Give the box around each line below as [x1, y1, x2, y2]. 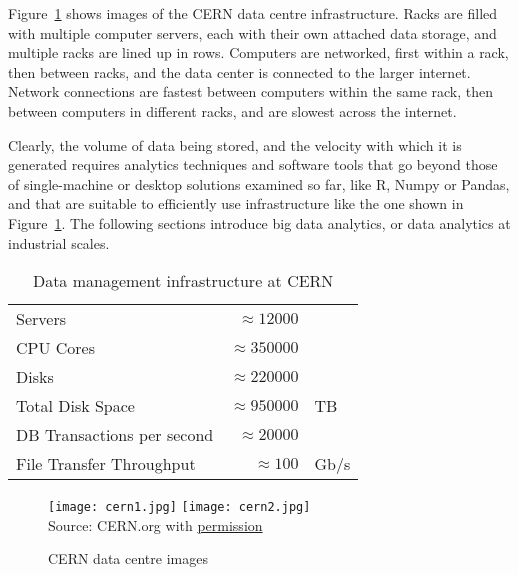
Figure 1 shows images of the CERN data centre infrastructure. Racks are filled [8, 3, 498, 23]
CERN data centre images [48, 548, 208, 569]
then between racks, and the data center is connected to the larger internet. [8, 61, 471, 82]
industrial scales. [8, 232, 110, 253]
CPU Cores [16, 336, 96, 360]
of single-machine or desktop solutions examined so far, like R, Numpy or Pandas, [8, 173, 510, 194]
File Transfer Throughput [16, 452, 196, 476]
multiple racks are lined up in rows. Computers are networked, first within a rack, [8, 42, 509, 63]
